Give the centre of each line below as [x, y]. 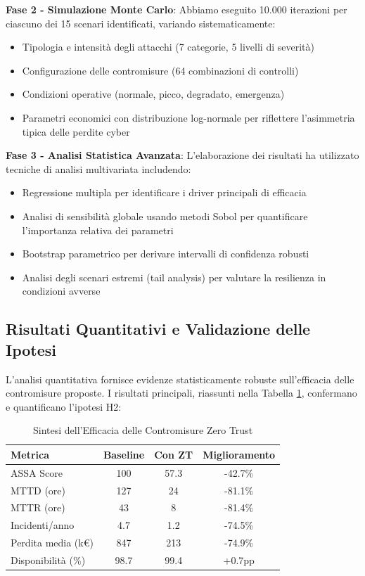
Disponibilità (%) [48, 559]
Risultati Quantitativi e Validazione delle [158, 329]
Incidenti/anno [43, 525]
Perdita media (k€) [52, 543]
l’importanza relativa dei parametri [98, 230]
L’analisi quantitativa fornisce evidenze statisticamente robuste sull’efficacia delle [180, 379]
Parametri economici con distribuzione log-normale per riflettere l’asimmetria [188, 117]
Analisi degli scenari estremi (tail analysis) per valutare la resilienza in [174, 277]
